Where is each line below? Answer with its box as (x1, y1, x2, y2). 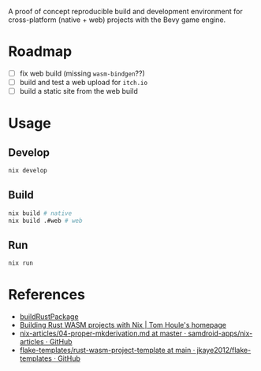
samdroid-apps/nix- (188, 328, 253, 338)
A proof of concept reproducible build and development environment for (8, 7, 243, 16)
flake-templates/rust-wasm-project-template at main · (19, 346, 196, 355)
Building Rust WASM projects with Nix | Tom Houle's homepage (19, 321, 227, 330)
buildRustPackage (19, 312, 79, 321)
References (8, 286, 85, 304)
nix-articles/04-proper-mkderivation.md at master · (19, 328, 187, 338)
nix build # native (8, 209, 73, 217)
